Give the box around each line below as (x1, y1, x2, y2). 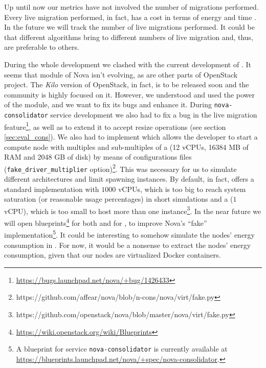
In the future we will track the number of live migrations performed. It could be (4, 22, 255, 32)
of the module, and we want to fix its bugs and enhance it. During (4, 99, 212, 110)
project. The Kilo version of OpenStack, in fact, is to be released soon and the (4, 79, 249, 90)
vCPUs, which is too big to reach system (118, 183, 246, 194)
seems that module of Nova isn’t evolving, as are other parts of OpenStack (4, 69, 238, 80)
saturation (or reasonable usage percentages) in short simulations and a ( (4, 193, 233, 204)
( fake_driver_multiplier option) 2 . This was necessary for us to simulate (4, 162, 237, 174)
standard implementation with (4, 183, 99, 194)
